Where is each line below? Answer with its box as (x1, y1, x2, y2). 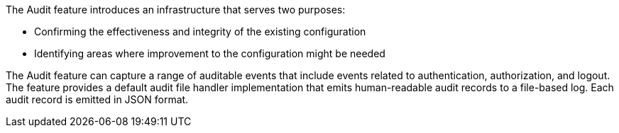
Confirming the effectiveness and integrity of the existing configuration (34, 25, 366, 37)
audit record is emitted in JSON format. (6, 93, 189, 105)
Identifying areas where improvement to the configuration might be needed (34, 47, 385, 59)
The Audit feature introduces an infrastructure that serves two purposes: (6, 4, 346, 16)
